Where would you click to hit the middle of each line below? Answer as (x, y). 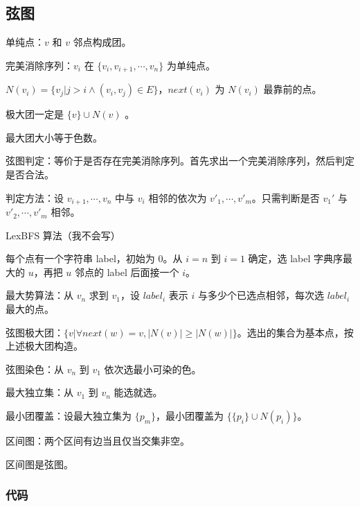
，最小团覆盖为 (190, 416)
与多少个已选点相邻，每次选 (261, 295)
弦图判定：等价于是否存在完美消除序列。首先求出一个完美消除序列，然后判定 (180, 161)
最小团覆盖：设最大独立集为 (69, 416)
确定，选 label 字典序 (296, 258)
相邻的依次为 (178, 197)
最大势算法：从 (39, 295)
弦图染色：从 (35, 369)
